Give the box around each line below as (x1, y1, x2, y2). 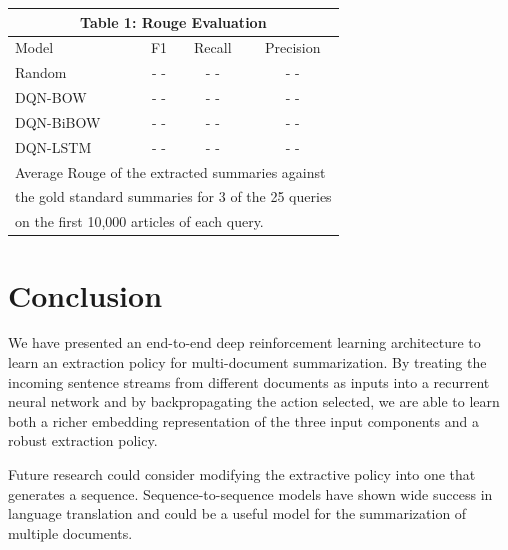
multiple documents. (8, 522, 133, 543)
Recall (194, 37, 232, 58)
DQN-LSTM (15, 136, 92, 157)
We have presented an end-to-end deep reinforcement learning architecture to (8, 332, 481, 353)
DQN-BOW (15, 87, 87, 108)
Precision (264, 37, 321, 58)
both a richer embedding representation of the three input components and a (8, 410, 479, 431)
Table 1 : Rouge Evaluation (80, 11, 267, 32)
